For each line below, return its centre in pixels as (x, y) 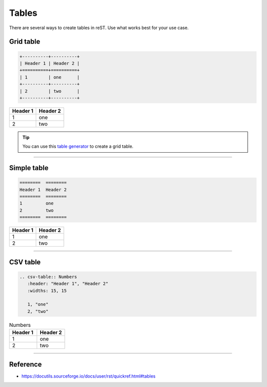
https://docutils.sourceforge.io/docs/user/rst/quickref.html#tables (89, 376)
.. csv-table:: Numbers (48, 277)
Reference (25, 364)
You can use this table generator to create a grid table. (78, 146)
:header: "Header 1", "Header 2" (68, 284)
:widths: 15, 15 (47, 291)
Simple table (29, 168)
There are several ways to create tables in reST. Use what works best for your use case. (99, 28)
